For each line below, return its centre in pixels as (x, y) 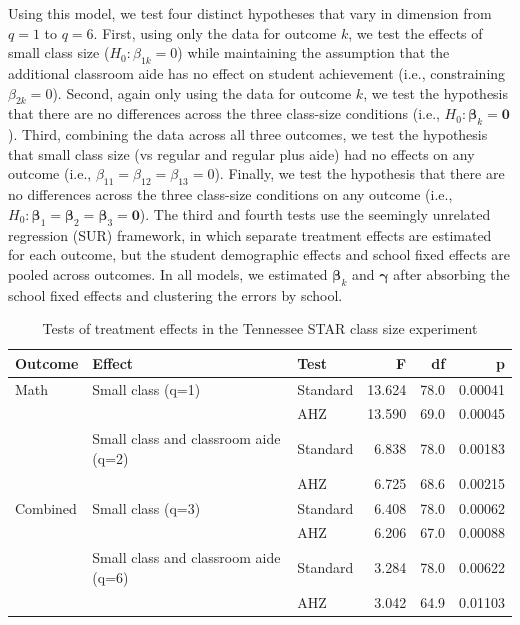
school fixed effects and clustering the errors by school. (175, 294)
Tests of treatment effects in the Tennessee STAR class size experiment (260, 328)
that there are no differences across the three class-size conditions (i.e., (224, 113)
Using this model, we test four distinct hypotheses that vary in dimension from (250, 13)
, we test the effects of (415, 32)
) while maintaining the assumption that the (313, 52)
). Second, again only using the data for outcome (202, 92)
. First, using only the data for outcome (215, 32)
